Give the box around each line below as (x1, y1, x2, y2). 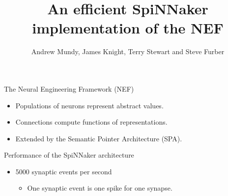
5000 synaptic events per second (15, 166, 112, 176)
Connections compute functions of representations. (15, 117, 168, 127)
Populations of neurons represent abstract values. (15, 100, 164, 110)
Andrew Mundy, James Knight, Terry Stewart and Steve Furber (31, 46, 225, 57)
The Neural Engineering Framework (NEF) (4, 83, 134, 94)
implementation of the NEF (32, 18, 224, 38)
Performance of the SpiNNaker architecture (4, 150, 134, 160)
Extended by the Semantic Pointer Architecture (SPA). (15, 133, 182, 143)
